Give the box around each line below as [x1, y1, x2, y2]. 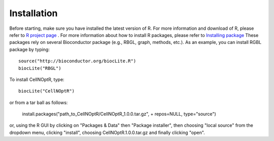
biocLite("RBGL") [18, 65, 61, 71]
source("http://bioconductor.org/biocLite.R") [18, 58, 136, 64]
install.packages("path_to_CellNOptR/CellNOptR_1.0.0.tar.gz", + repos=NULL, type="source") [22, 111, 217, 117]
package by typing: [9, 46, 50, 53]
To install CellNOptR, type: [9, 76, 64, 82]
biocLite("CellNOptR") [18, 88, 75, 94]
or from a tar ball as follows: [9, 99, 68, 106]
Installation [9, 8, 58, 19]
